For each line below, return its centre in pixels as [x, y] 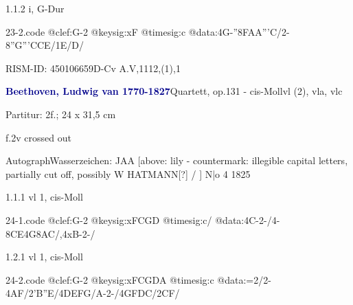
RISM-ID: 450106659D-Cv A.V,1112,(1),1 [93, 68]
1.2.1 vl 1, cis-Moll [44, 257]
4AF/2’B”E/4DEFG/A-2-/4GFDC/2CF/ [93, 293]
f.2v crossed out [38, 137]
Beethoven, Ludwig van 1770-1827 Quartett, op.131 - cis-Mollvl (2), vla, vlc [174, 91]
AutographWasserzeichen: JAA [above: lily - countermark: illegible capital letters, [177, 160]
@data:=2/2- [244, 279]
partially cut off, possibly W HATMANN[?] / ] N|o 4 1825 [128, 173]
